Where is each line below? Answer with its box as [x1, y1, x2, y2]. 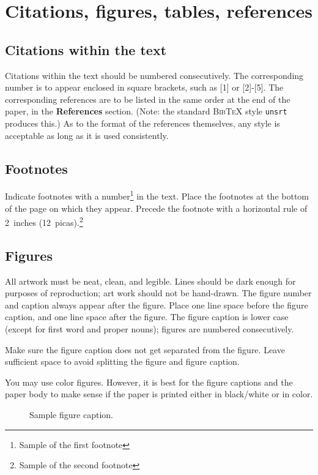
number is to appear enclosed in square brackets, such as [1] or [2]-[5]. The [5, 81, 284, 94]
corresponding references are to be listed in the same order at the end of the [5, 92, 290, 105]
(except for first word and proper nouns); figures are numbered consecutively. [5, 323, 294, 335]
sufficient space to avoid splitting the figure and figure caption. [5, 355, 240, 368]
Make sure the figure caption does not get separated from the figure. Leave [5, 343, 285, 356]
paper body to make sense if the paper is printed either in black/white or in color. [5, 387, 313, 400]
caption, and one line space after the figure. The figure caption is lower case [5, 310, 289, 323]
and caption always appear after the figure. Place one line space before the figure [5, 298, 308, 311]
